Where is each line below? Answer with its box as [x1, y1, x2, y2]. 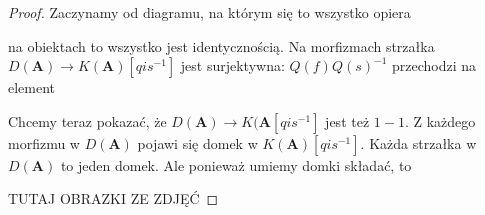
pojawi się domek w [137, 132, 258, 153]
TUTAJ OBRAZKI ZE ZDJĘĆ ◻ [8, 188, 219, 209]
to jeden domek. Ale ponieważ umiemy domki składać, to [60, 154, 412, 175]
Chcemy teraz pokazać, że [8, 110, 167, 131]
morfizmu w [8, 132, 80, 153]
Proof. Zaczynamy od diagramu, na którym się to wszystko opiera [8, 2, 411, 22]
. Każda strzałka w [360, 132, 477, 153]
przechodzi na [392, 55, 477, 76]
